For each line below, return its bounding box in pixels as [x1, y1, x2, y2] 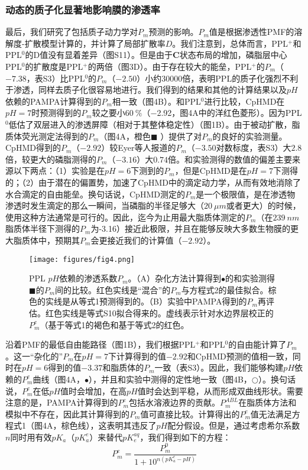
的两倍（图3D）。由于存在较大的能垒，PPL [87, 60, 252, 72]
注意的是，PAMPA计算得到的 [5, 396, 118, 409]
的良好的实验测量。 [212, 129, 287, 142]
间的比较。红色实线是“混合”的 [55, 283, 171, 296]
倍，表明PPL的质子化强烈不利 [182, 72, 299, 84]
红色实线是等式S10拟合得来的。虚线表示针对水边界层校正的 [45, 306, 274, 319]
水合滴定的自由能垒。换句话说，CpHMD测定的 [5, 187, 185, 200]
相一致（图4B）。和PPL [112, 95, 201, 107]
